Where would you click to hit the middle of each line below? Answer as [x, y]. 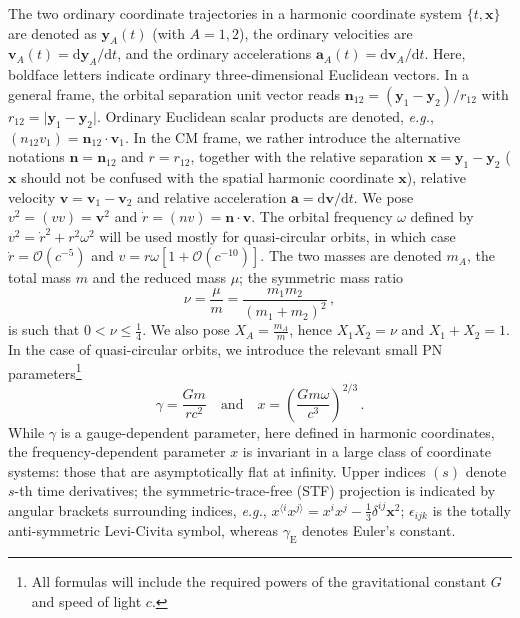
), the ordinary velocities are [326, 32]
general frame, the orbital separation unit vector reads [174, 93]
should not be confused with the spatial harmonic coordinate [207, 176]
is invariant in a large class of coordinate [366, 451]
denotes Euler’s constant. [379, 530]
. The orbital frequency [322, 216]
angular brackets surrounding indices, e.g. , [137, 509]
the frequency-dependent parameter [117, 451]
